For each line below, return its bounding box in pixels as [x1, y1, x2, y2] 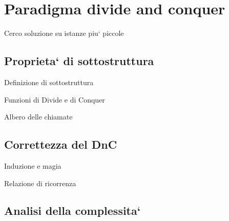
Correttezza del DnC [4, 136, 117, 152]
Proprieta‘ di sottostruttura [4, 53, 154, 69]
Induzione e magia [4, 160, 61, 171]
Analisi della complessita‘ [4, 203, 141, 218]
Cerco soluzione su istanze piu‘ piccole [4, 28, 124, 38]
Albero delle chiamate [4, 111, 73, 122]
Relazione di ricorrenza [4, 177, 76, 188]
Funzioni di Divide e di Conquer [4, 94, 105, 105]
